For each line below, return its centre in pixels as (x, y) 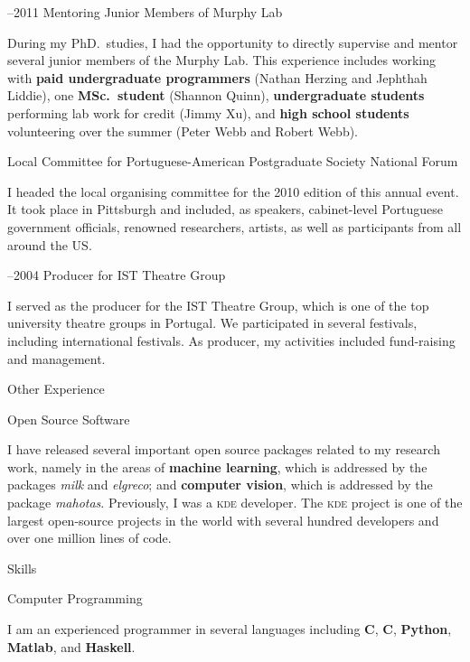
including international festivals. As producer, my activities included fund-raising (231, 340)
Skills (22, 568)
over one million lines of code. (89, 538)
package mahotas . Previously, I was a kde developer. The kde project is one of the (235, 503)
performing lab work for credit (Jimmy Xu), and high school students (208, 112)
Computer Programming (75, 598)
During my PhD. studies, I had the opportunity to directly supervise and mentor (233, 42)
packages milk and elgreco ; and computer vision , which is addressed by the (220, 485)
